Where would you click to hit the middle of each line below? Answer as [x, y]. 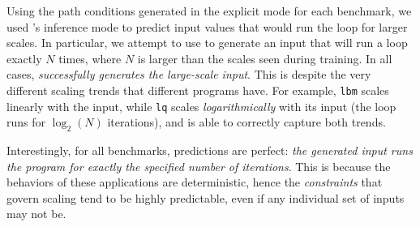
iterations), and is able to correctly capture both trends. [246, 122]
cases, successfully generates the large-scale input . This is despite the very [189, 74]
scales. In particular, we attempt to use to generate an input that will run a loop [207, 43]
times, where [90, 58]
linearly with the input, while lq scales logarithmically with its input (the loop [201, 106]
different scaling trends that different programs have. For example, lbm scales [198, 90]
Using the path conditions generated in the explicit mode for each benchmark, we [209, 11]
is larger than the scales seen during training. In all [265, 58]
